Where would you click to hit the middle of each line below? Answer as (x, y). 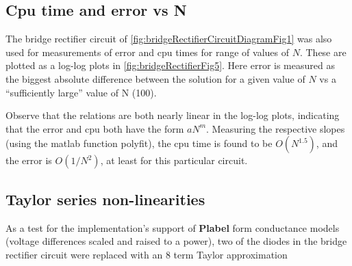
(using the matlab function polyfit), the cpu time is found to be (139, 143)
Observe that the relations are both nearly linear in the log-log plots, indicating (173, 115)
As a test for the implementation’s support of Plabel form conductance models (173, 227)
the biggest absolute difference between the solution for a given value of (155, 78)
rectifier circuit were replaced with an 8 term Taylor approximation (147, 254)
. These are (323, 52)
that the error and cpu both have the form (95, 128)
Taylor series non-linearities (105, 199)
